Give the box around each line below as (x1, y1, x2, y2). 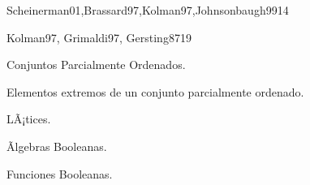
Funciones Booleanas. (6, 165, 113, 182)
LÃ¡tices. (6, 110, 51, 127)
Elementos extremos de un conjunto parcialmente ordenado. (6, 83, 304, 100)
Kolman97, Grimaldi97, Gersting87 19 (6, 28, 192, 45)
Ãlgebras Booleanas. (6, 137, 107, 154)
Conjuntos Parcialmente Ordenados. (6, 56, 186, 73)
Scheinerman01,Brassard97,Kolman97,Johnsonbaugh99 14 (6, 2, 289, 18)
